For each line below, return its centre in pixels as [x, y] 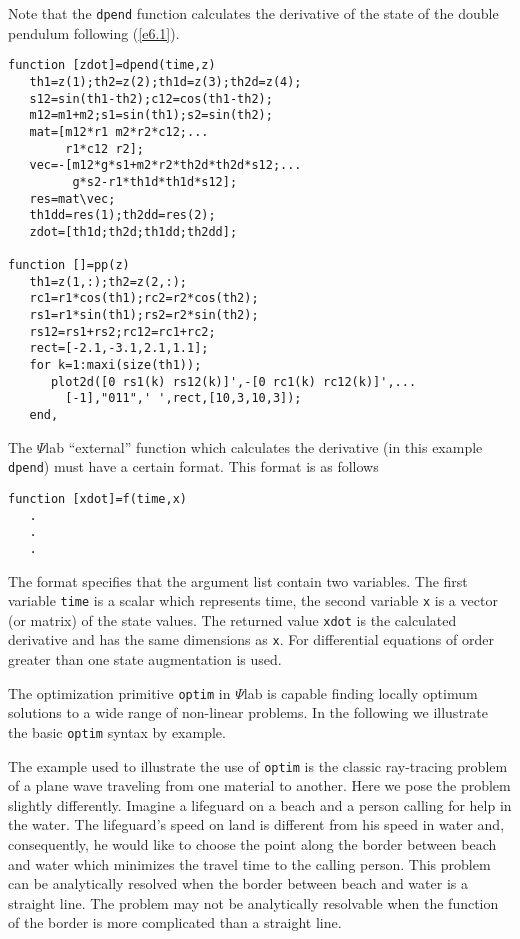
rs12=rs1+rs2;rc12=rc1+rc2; [122, 331]
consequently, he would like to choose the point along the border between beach [252, 844]
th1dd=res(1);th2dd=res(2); [122, 215]
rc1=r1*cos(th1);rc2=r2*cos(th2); [144, 298]
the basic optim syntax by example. [117, 731]
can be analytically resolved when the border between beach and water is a [238, 883]
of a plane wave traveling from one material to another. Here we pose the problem [259, 785]
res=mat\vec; [72, 198]
